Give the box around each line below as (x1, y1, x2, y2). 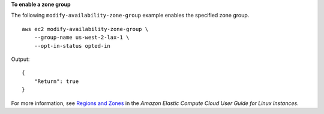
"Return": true (34, 78, 79, 85)
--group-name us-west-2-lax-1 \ (34, 34, 130, 41)
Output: (11, 56, 30, 63)
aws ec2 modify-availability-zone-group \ (22, 26, 149, 32)
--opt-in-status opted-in (34, 42, 111, 49)
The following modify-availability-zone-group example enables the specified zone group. (11, 12, 250, 19)
